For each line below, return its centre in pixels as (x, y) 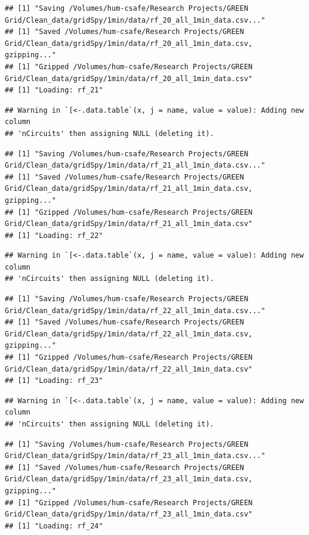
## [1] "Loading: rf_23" (54, 381)
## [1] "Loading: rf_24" (54, 526)
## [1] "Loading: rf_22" (54, 235)
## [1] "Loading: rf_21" (54, 90)
